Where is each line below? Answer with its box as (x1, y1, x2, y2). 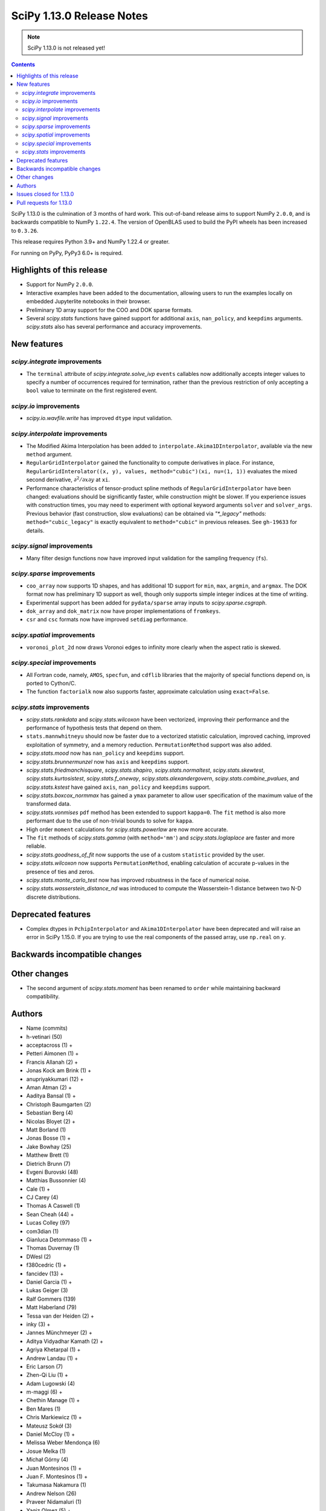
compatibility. (26, 993, 60, 1000)
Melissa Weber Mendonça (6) (26, 1439, 100, 1446)
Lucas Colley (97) (26, 1219, 71, 1226)
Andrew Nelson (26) (26, 1490, 77, 1497)
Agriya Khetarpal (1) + (26, 1346, 81, 1353)
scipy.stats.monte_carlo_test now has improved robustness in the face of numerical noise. (26, 876, 251, 884)
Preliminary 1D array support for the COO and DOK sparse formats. (26, 306, 193, 314)
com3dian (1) (26, 1228, 59, 1235)
